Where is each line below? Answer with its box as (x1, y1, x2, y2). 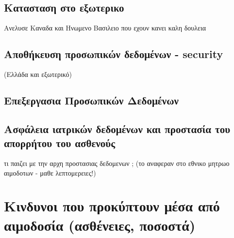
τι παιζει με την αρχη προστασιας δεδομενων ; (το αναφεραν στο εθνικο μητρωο (4, 158, 230, 168)
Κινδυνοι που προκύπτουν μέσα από (4, 196, 220, 216)
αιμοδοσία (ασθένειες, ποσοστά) (4, 215, 196, 235)
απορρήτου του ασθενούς (4, 135, 116, 150)
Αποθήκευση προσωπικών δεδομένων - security (4, 46, 223, 61)
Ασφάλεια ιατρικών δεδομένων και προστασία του (4, 121, 231, 136)
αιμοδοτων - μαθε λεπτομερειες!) (4, 167, 96, 178)
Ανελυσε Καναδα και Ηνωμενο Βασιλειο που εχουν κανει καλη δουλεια (4, 23, 206, 33)
